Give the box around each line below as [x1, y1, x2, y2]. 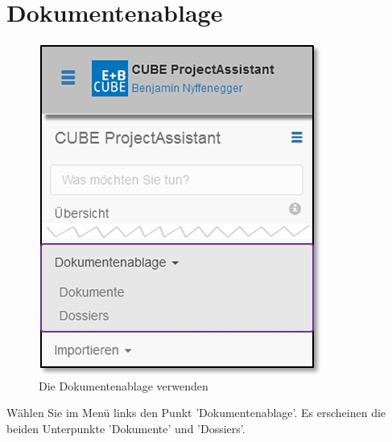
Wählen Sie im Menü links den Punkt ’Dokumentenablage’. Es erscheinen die [6, 404, 386, 421]
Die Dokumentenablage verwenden [39, 377, 208, 394]
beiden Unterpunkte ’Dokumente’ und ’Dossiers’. [6, 419, 246, 436]
